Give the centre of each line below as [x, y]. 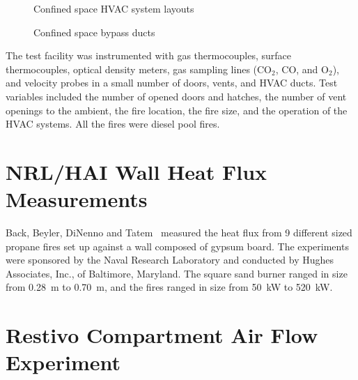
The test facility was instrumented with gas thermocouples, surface [149, 55]
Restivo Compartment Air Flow [162, 335]
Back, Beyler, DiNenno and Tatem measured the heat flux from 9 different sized [179, 233]
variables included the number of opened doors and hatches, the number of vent [176, 96]
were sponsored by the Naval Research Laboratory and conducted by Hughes [170, 260]
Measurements [77, 199]
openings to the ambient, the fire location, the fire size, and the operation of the [177, 110]
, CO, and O [302, 69]
